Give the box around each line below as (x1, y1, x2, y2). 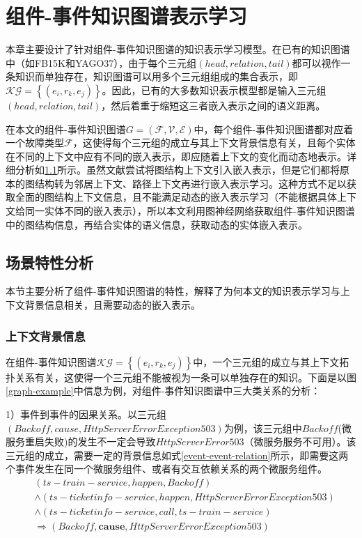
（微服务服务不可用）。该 (244, 434, 356, 449)
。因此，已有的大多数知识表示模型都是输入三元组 (102, 82, 326, 97)
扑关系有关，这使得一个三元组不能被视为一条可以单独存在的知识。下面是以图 (6, 369, 356, 384)
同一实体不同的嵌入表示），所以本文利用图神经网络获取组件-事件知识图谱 (24, 203, 355, 218)
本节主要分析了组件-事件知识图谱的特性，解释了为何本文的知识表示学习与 (6, 284, 340, 298)
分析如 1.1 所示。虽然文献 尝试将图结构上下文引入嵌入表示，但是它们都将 (15, 162, 340, 177)
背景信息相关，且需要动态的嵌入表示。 (24, 298, 200, 312)
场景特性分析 (6, 251, 93, 272)
